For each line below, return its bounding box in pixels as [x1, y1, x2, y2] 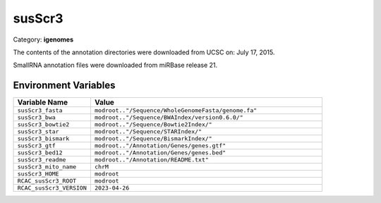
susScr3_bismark [17, 135, 70, 142]
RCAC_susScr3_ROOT [17, 177, 77, 185]
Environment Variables [13, 80, 116, 92]
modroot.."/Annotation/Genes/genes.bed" [94, 149, 226, 156]
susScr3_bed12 [17, 149, 63, 156]
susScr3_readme [17, 156, 66, 164]
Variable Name [17, 97, 68, 107]
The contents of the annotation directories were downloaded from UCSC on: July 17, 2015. [13, 48, 275, 56]
